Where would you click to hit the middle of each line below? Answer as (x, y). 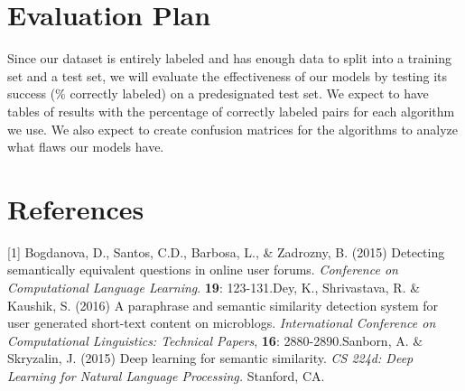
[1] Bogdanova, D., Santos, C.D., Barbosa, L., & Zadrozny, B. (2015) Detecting (226, 251)
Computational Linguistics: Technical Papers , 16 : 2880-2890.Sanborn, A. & (215, 340)
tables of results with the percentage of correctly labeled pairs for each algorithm (231, 111)
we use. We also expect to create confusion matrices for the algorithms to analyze (233, 129)
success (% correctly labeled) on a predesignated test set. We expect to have (218, 93)
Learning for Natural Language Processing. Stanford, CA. (166, 375)
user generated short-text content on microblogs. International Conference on (222, 323)
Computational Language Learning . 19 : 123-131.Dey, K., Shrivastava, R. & (214, 287)
